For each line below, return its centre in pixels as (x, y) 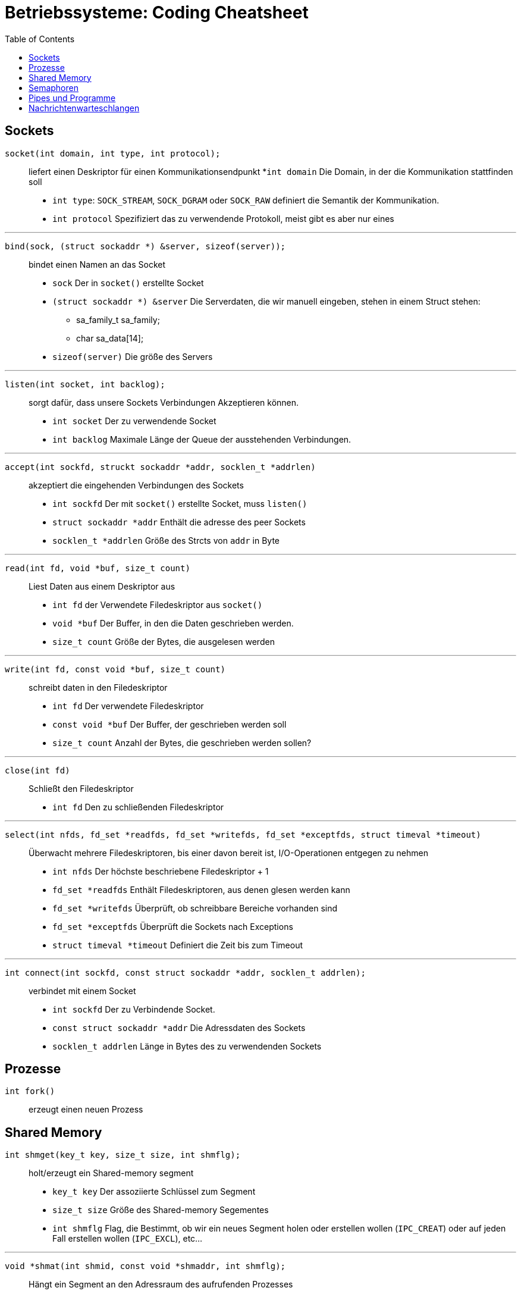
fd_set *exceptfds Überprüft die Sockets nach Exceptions (173, 926)
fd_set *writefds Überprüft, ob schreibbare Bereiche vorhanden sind (195, 908)
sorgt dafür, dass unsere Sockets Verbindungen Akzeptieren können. (164, 402)
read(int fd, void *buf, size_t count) (98, 568)
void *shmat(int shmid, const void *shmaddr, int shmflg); (145, 1266)
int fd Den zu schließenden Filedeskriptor (138, 807)
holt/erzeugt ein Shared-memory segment (111, 1173)
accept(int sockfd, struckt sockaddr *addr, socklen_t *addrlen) (160, 467)
